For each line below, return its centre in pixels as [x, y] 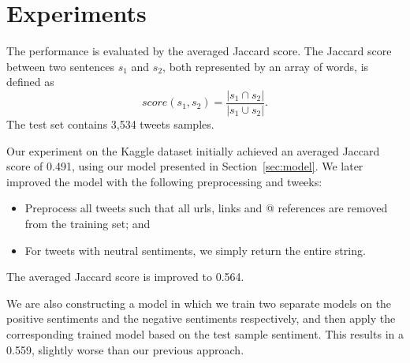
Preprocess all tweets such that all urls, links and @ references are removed [206, 208]
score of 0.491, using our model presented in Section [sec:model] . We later [185, 166]
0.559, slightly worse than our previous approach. [125, 349]
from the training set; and [88, 223]
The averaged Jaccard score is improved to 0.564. [125, 277]
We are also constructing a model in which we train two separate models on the [199, 303]
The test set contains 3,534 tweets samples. [110, 123]
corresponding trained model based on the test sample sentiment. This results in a [205, 333]
